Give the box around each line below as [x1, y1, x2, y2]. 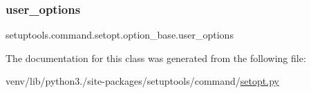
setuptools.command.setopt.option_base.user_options [6, 28, 234, 42]
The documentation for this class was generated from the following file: [6, 50, 306, 65]
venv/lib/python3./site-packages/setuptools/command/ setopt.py [6, 74, 279, 88]
